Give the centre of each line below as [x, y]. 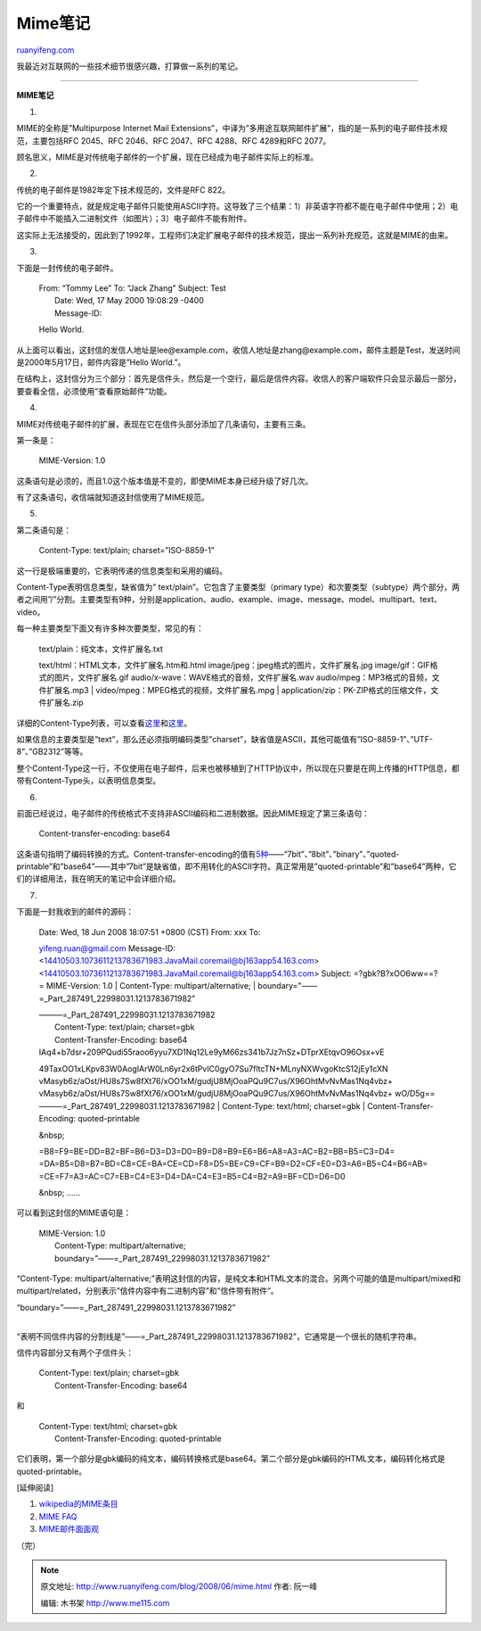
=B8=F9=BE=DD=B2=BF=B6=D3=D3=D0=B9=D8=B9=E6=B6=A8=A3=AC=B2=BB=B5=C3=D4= [217, 1151]
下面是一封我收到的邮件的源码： [75, 912]
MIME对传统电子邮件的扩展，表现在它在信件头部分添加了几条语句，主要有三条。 [163, 424]
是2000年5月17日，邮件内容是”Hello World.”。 [101, 362]
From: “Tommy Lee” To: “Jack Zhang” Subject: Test [132, 288]
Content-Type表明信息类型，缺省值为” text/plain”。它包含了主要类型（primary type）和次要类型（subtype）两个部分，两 [238, 587]
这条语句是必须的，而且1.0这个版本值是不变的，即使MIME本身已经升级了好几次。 [165, 481]
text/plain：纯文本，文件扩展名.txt [101, 649]
